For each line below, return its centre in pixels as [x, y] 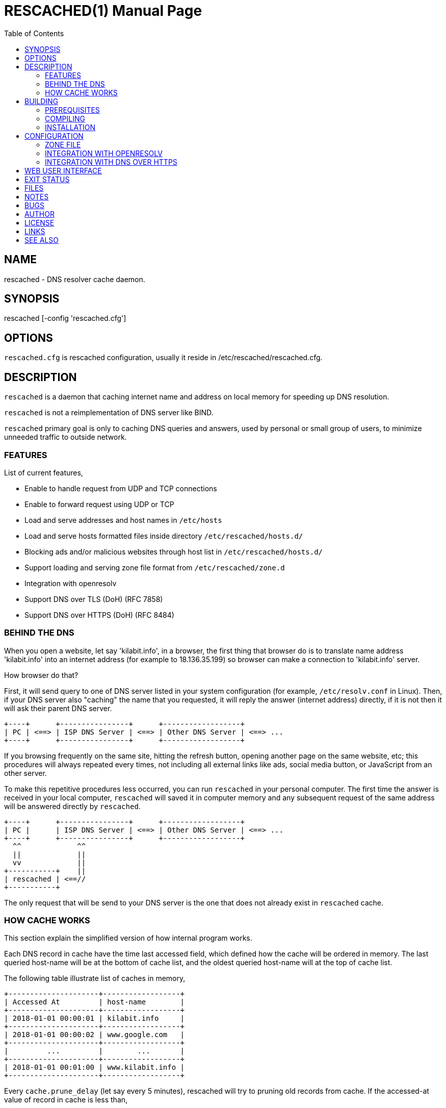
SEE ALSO [42, 240]
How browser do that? [41, 675]
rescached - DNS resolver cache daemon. [75, 279]
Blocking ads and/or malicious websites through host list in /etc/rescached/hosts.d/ [174, 551]
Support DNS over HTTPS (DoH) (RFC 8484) [99, 615]
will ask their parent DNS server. [58, 708]
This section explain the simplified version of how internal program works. [128, 938]
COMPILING [65, 118]
